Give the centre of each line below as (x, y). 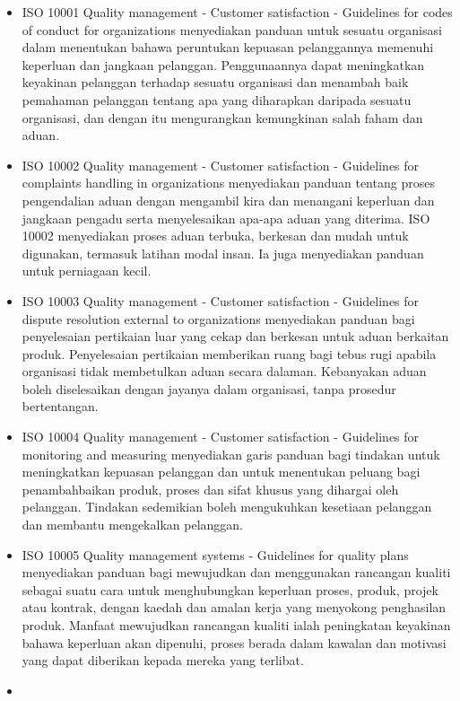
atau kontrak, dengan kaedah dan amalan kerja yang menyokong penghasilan (234, 607)
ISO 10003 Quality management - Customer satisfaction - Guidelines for (221, 300)
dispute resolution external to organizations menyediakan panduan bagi (218, 318)
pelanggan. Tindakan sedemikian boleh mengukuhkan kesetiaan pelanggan (227, 507)
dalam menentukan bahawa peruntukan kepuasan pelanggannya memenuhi (228, 47)
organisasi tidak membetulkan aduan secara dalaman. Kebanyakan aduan (224, 371)
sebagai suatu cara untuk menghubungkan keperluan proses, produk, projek (230, 589)
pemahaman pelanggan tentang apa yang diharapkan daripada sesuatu (217, 99)
